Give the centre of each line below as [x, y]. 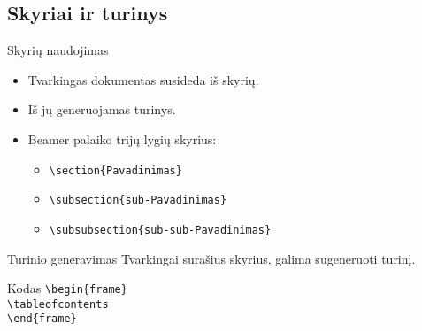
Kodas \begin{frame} [67, 288]
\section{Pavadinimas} [115, 170]
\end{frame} [42, 319]
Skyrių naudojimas [58, 50]
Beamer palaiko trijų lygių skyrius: [122, 139]
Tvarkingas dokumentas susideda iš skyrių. [143, 79]
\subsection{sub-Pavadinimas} [138, 200]
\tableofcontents [58, 304]
